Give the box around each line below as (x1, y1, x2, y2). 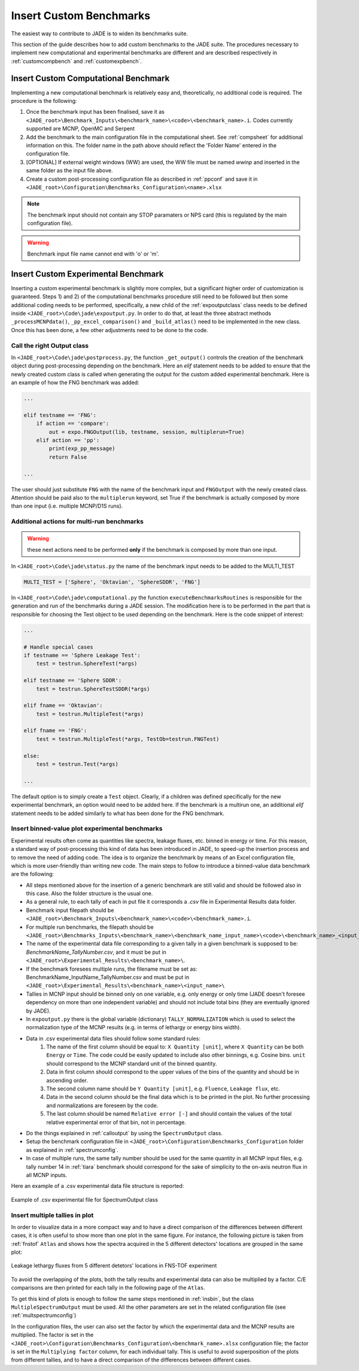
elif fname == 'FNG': (23, 727, 87, 734)
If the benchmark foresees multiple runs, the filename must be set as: (26, 965, 197, 972)
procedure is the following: (11, 98, 77, 105)
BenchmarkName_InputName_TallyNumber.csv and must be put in (26, 973, 190, 981)
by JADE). (26, 1007, 51, 1014)
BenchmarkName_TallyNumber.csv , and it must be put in (26, 949, 167, 956)
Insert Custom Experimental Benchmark (11, 269, 164, 279)
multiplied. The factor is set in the (11, 1332, 94, 1339)
